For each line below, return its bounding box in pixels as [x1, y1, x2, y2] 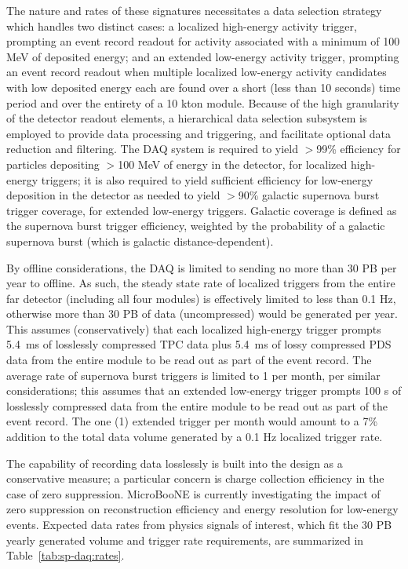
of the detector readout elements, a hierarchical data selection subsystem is [6, 110, 367, 126]
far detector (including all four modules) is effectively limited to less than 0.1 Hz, [6, 290, 396, 306]
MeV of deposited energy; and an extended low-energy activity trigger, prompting [6, 48, 399, 64]
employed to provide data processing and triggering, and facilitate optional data [6, 125, 391, 141]
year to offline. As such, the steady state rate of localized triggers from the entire [6, 275, 395, 291]
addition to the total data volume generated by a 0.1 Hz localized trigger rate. [6, 429, 383, 445]
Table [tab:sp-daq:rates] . [6, 547, 125, 564]
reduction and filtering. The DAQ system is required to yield [6, 140, 298, 157]
